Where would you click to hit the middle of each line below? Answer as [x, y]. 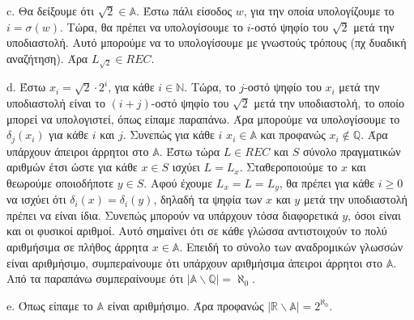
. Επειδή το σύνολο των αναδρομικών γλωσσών [291, 247]
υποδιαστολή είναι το [56, 102]
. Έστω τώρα [190, 151]
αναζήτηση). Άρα [47, 58]
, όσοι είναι [374, 215]
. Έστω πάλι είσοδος [184, 11]
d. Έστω [26, 87]
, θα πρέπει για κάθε [327, 182]
